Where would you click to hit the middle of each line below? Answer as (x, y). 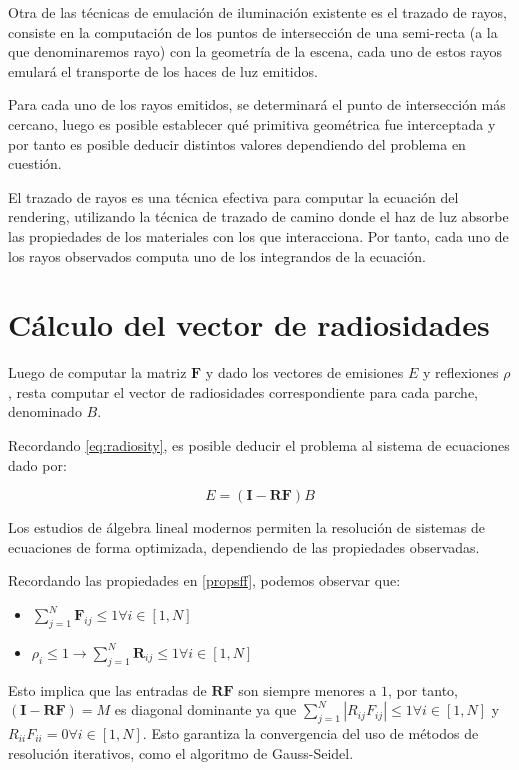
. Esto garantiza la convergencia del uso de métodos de (310, 732)
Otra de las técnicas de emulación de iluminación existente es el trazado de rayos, (257, 12)
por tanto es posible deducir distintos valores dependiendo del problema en (237, 143)
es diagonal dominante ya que (205, 709)
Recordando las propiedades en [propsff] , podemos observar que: (204, 580)
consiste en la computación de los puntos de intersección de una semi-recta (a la (253, 31)
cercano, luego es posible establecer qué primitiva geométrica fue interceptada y (252, 123)
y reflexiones (460, 372)
